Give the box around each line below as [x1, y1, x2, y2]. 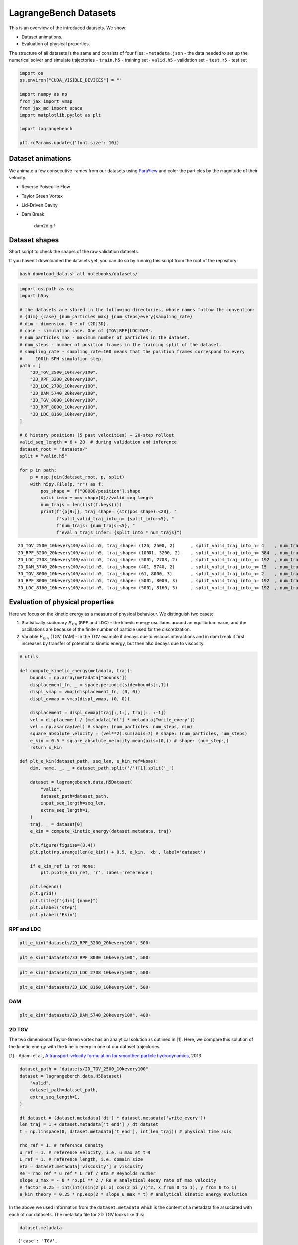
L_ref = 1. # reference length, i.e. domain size [19, 1157, 143, 1162]
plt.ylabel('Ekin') [30, 912, 78, 917]
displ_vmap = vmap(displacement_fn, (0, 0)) [30, 689, 141, 695]
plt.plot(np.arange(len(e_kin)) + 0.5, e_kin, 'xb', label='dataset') [30, 849, 206, 855]
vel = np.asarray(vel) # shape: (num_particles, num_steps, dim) [30, 724, 193, 730]
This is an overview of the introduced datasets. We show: [9, 25, 127, 31]
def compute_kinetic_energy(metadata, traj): [19, 668, 133, 673]
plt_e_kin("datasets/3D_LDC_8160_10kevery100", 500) [19, 984, 151, 990]
